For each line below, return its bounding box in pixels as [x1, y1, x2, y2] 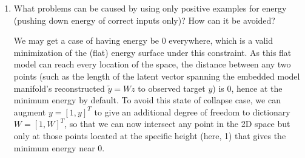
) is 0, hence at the [212, 81, 283, 94]
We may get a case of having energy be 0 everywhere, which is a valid [13, 34, 273, 47]
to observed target [138, 81, 206, 94]
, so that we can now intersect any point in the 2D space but [64, 117, 290, 130]
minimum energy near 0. [13, 141, 105, 154]
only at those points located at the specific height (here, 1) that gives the [13, 129, 286, 142]
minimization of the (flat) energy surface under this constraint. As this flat [13, 46, 292, 58]
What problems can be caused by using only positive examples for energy [13, 2, 287, 14]
